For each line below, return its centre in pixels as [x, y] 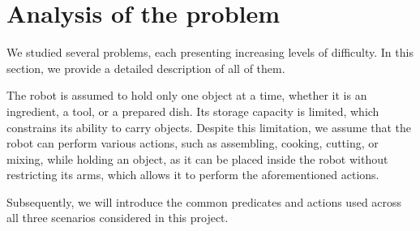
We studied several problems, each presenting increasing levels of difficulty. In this [210, 52]
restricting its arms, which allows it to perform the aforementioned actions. [193, 175]
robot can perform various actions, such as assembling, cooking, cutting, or [193, 143]
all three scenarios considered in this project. [118, 218]
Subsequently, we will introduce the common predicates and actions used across [204, 201]
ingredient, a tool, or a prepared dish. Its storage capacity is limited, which [193, 111]
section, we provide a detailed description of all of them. [146, 68]
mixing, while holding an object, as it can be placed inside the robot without [197, 158]
